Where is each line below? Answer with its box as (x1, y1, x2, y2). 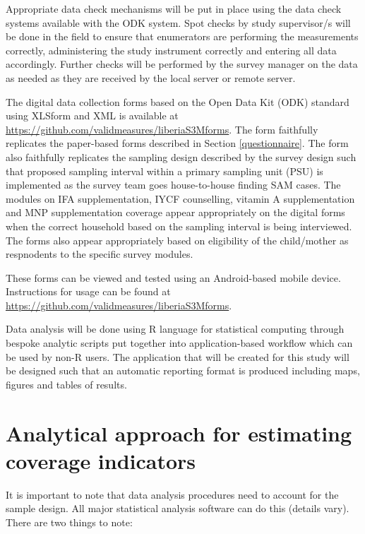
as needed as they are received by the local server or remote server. (6, 70, 296, 85)
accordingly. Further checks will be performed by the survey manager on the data (6, 57, 358, 71)
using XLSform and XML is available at (6, 108, 179, 123)
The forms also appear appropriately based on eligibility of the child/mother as (6, 232, 349, 247)
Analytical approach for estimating (6, 418, 352, 447)
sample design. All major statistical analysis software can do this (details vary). (6, 501, 349, 516)
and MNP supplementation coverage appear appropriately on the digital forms (6, 205, 345, 220)
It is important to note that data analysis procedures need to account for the (6, 487, 339, 502)
